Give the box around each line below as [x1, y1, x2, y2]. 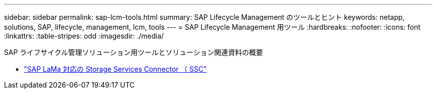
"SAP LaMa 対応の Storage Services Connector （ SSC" [24, 65, 207, 73]
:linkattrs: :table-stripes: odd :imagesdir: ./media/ [4, 32, 164, 40]
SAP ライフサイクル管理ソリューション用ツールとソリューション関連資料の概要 [4, 48, 263, 56]
